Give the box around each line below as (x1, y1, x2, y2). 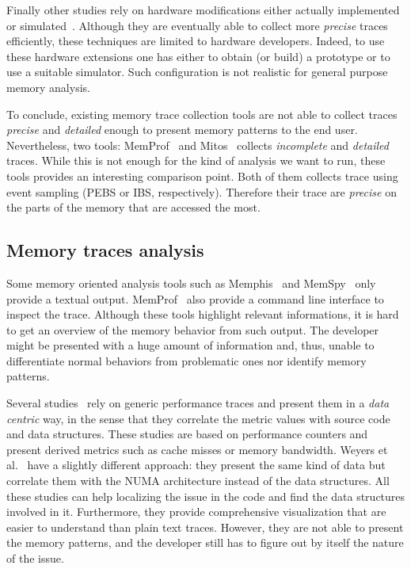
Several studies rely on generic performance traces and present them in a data (6, 395, 390, 411)
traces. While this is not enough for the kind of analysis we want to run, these (6, 152, 386, 169)
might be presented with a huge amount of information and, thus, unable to (6, 337, 375, 353)
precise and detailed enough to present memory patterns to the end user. (6, 121, 358, 138)
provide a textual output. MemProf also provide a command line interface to (6, 290, 384, 307)
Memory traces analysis (6, 238, 204, 262)
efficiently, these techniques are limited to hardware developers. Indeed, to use (6, 32, 385, 49)
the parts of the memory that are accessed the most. (6, 199, 261, 216)
